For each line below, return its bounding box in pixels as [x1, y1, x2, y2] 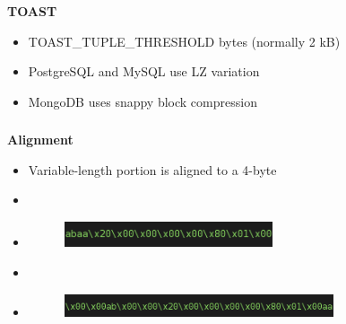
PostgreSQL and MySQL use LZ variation [28, 62, 260, 81]
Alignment [7, 130, 74, 149]
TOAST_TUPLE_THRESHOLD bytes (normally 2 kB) [28, 31, 341, 50]
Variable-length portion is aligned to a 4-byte [28, 160, 277, 179]
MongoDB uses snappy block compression [28, 92, 257, 110]
